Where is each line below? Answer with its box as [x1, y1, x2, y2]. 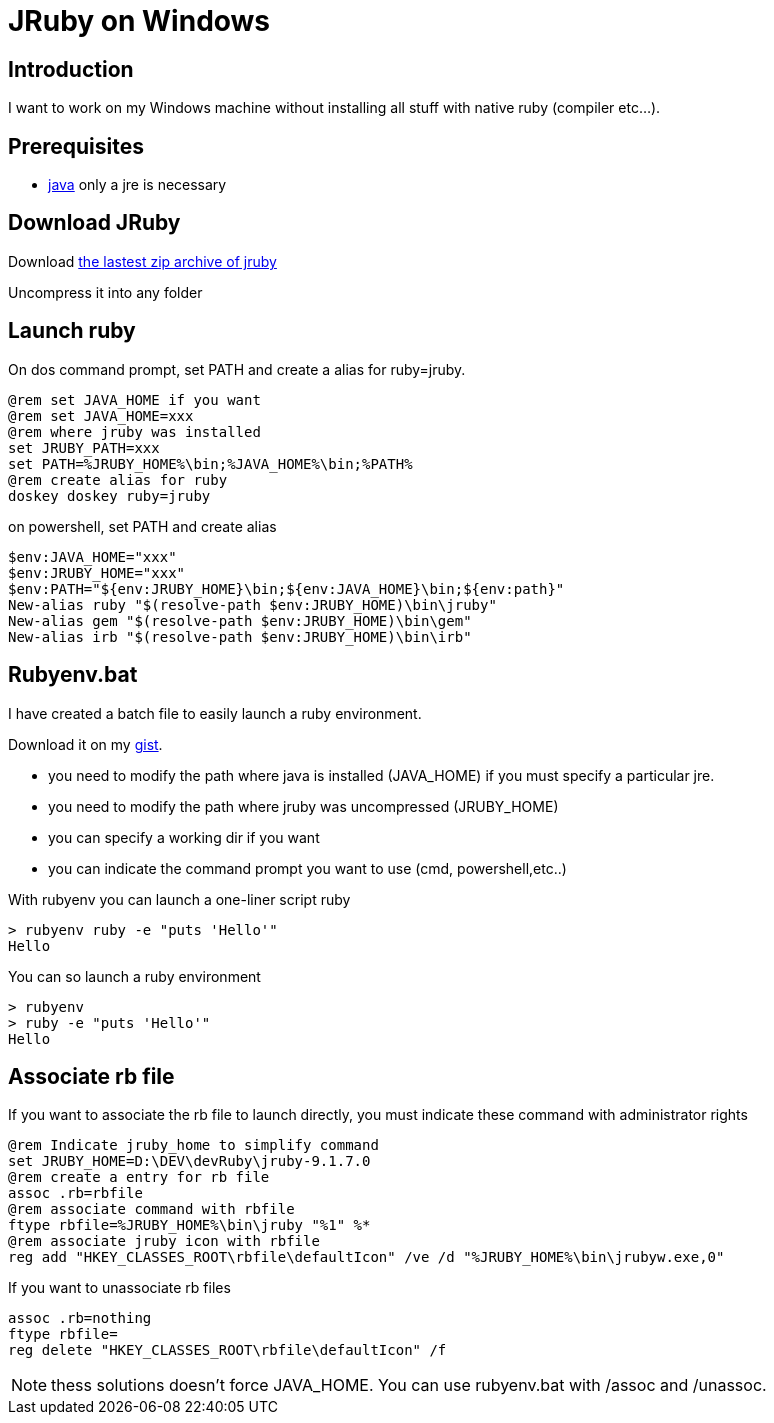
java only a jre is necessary [48, 176, 227, 194]
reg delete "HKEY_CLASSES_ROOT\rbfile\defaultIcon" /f [8, 1342, 447, 1359]
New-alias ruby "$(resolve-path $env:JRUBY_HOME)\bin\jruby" [8, 596, 497, 613]
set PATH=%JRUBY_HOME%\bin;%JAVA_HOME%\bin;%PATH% [8, 455, 413, 472]
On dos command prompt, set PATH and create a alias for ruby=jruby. [8, 360, 466, 378]
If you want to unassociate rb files [8, 1279, 231, 1297]
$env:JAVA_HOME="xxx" [8, 548, 177, 565]
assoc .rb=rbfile [8, 1185, 143, 1202]
